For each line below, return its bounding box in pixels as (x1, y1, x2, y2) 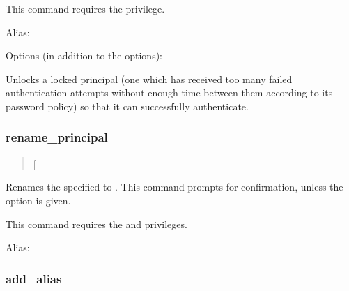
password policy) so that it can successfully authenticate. (6, 98, 249, 113)
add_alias (6, 269, 62, 287)
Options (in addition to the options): (6, 48, 162, 63)
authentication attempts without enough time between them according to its (6, 85, 333, 100)
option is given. (6, 193, 71, 207)
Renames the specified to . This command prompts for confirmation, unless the (6, 179, 343, 194)
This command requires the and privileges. (6, 216, 187, 231)
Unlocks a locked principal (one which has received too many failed (6, 71, 293, 86)
